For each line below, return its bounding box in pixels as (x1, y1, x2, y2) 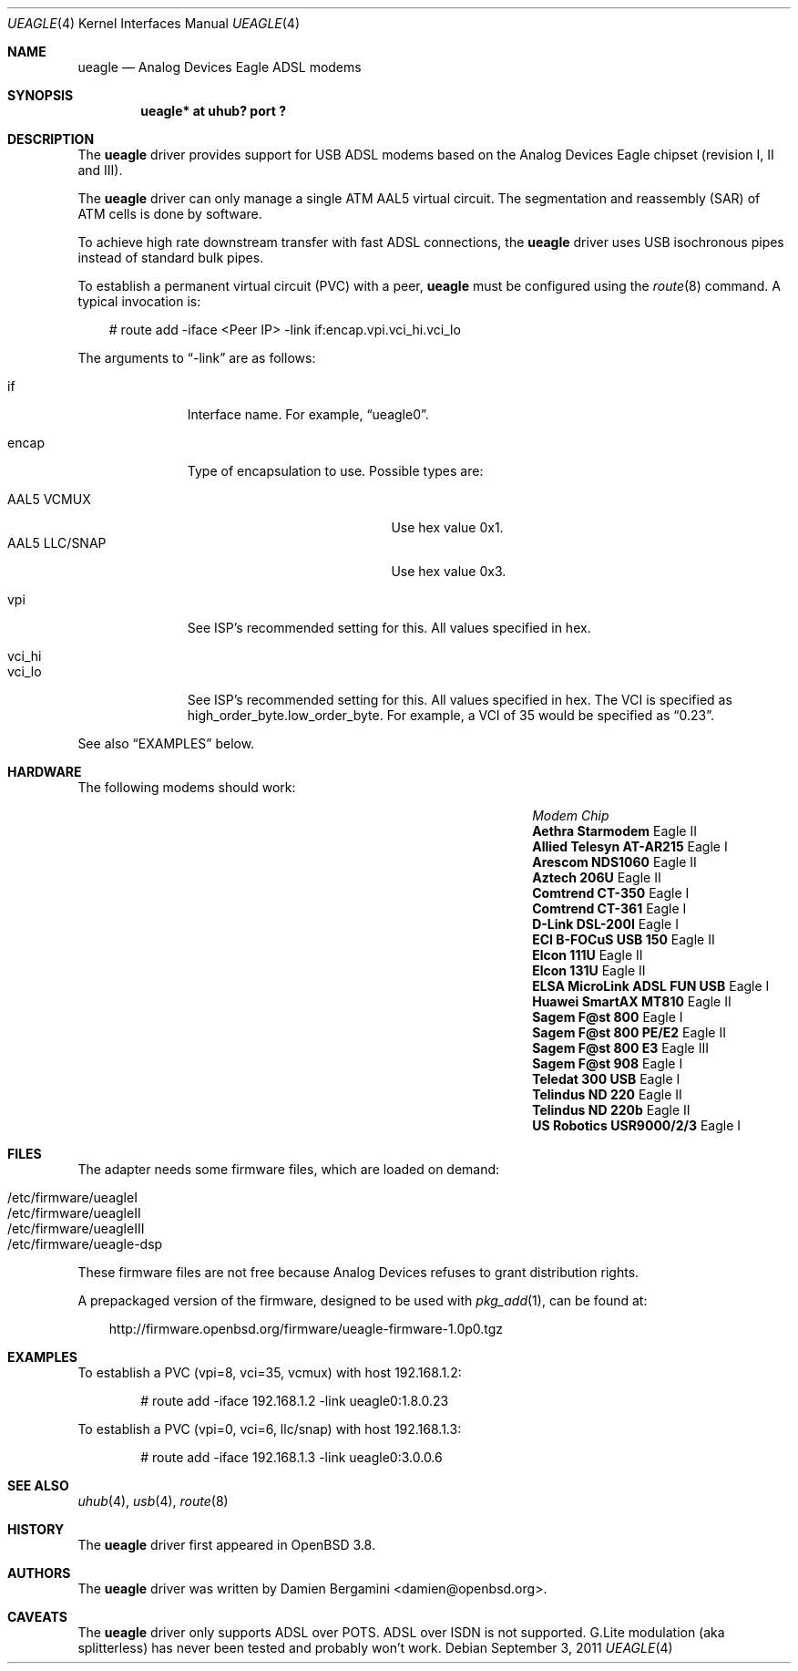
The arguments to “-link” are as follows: (77, 350, 316, 366)
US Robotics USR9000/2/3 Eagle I (532, 1118, 742, 1133)
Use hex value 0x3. (391, 563, 506, 579)
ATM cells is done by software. (77, 206, 262, 222)
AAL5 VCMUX (7, 491, 91, 507)
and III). (77, 162, 123, 178)
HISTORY (7, 1521, 65, 1537)
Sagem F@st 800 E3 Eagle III (532, 1040, 709, 1056)
